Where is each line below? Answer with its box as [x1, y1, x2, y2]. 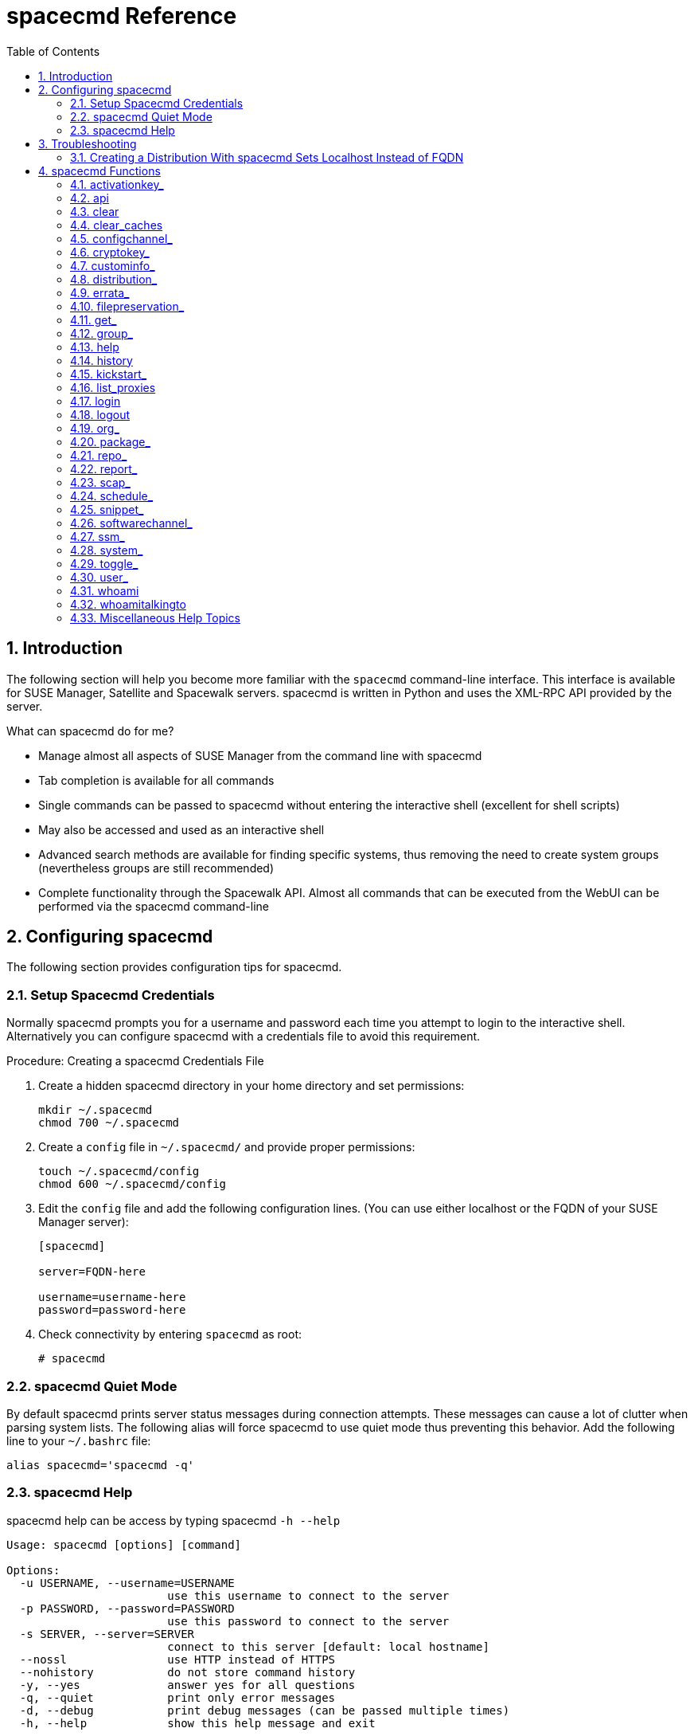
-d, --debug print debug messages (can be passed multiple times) [19, 1703, 510, 1717]
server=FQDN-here [38, 1265, 146, 1279]
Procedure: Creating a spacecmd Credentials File [6, 1054, 264, 1068]
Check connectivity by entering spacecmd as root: [38, 1327, 302, 1342]
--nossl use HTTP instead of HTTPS [19, 1652, 336, 1666]
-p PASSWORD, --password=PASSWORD [19, 1601, 235, 1615]
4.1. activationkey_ [70, 177, 164, 191]
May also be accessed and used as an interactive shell [38, 822, 325, 837]
